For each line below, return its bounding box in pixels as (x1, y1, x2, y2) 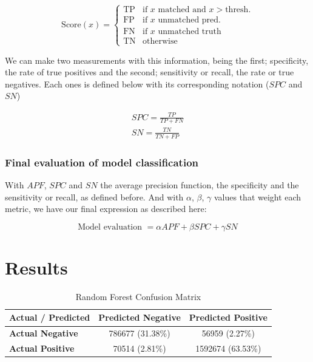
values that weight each (214, 190, 301, 203)
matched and (158, 5, 206, 15)
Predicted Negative (98, 311, 181, 324)
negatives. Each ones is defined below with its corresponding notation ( (5, 77, 269, 90)
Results (5, 254, 68, 279)
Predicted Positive (189, 311, 268, 324)
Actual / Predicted (9, 311, 90, 324)
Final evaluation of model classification (5, 154, 198, 169)
